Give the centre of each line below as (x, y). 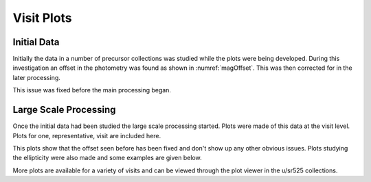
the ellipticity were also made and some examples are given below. (107, 158)
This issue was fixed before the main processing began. (92, 90)
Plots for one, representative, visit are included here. (87, 135)
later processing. (37, 77)
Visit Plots (42, 18)
